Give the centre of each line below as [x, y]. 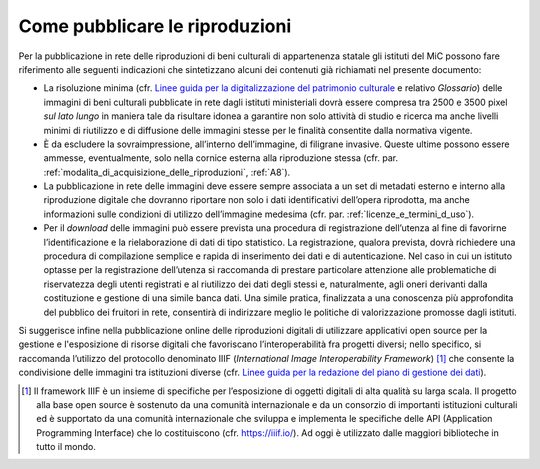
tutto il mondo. [66, 447]
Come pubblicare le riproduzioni [155, 26]
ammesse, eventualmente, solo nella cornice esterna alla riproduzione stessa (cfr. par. [221, 158]
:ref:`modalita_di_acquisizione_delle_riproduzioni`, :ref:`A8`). [167, 172]
